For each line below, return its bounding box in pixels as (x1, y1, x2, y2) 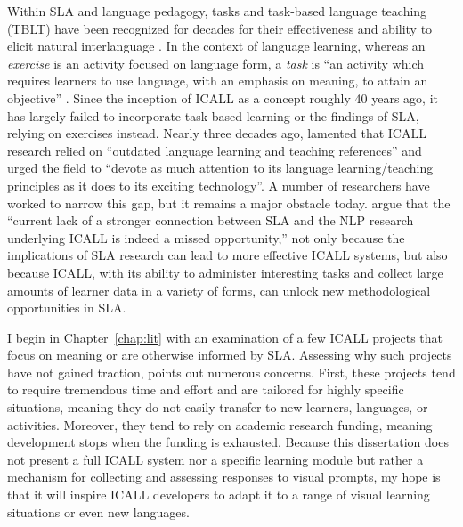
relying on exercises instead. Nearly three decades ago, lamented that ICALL (7, 124, 426, 142)
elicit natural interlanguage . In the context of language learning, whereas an (7, 36, 426, 55)
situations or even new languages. (7, 502, 190, 521)
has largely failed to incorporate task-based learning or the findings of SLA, (7, 106, 419, 125)
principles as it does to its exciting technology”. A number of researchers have (7, 175, 430, 194)
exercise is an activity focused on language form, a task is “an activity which (7, 53, 424, 72)
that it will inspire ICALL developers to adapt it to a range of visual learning (7, 485, 430, 504)
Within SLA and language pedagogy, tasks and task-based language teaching (7, 2, 427, 20)
